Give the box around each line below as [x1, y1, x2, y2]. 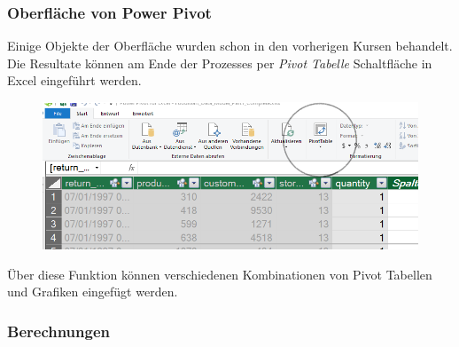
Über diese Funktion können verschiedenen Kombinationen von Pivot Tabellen [7, 264, 432, 283]
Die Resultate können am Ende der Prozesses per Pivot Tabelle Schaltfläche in [7, 53, 432, 72]
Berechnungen [7, 319, 110, 342]
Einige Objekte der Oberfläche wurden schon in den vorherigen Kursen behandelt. [7, 36, 453, 55]
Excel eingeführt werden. [7, 71, 142, 90]
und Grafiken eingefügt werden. [7, 282, 178, 301]
